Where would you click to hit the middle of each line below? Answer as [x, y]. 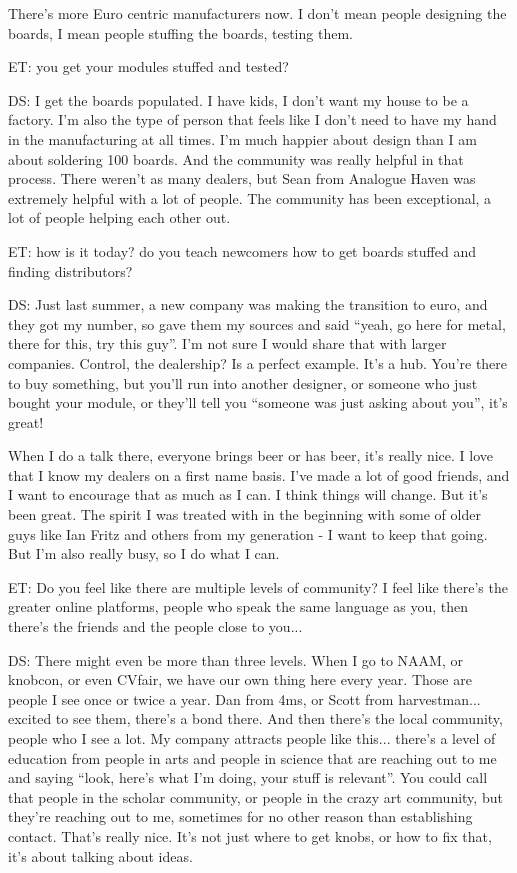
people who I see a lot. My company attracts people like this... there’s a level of [252, 738]
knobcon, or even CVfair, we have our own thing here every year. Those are [240, 679]
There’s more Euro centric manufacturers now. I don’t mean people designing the [257, 13]
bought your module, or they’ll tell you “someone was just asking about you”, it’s [258, 402]
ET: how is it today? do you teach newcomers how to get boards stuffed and [242, 250]
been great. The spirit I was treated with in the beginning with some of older [244, 514]
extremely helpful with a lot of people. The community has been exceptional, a [250, 197]
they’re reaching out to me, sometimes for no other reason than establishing [240, 816]
